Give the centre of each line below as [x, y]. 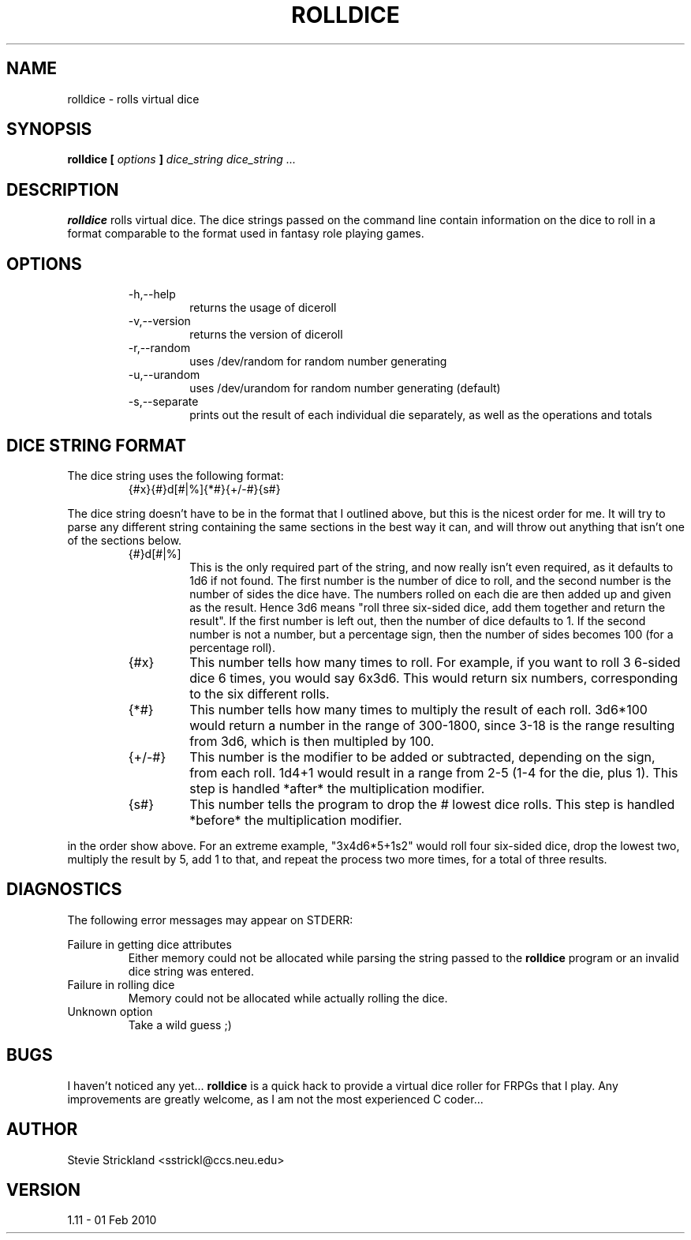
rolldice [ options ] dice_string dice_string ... [181, 159]
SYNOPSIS [49, 129]
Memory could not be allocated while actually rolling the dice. [288, 998]
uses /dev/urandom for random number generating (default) [345, 388]
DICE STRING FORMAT [97, 445]
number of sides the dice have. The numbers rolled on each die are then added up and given [430, 594]
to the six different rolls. [260, 693]
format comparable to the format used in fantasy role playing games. [246, 234]
